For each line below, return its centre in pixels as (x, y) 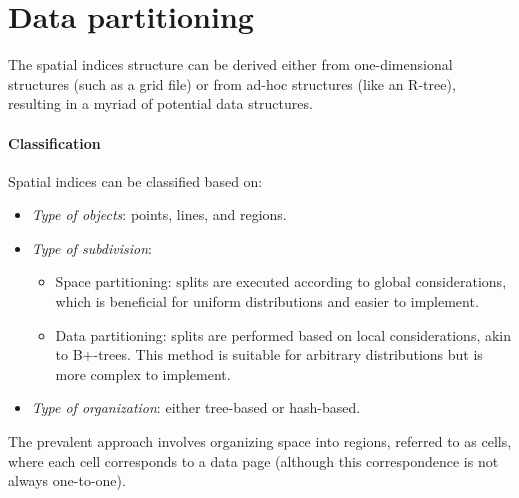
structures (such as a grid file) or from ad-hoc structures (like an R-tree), (232, 83)
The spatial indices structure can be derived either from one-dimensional (230, 64)
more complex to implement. (143, 373)
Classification (54, 142)
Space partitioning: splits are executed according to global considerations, (281, 281)
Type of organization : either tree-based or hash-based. (196, 407)
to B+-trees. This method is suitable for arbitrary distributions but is (269, 354)
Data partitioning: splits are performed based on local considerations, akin (283, 334)
